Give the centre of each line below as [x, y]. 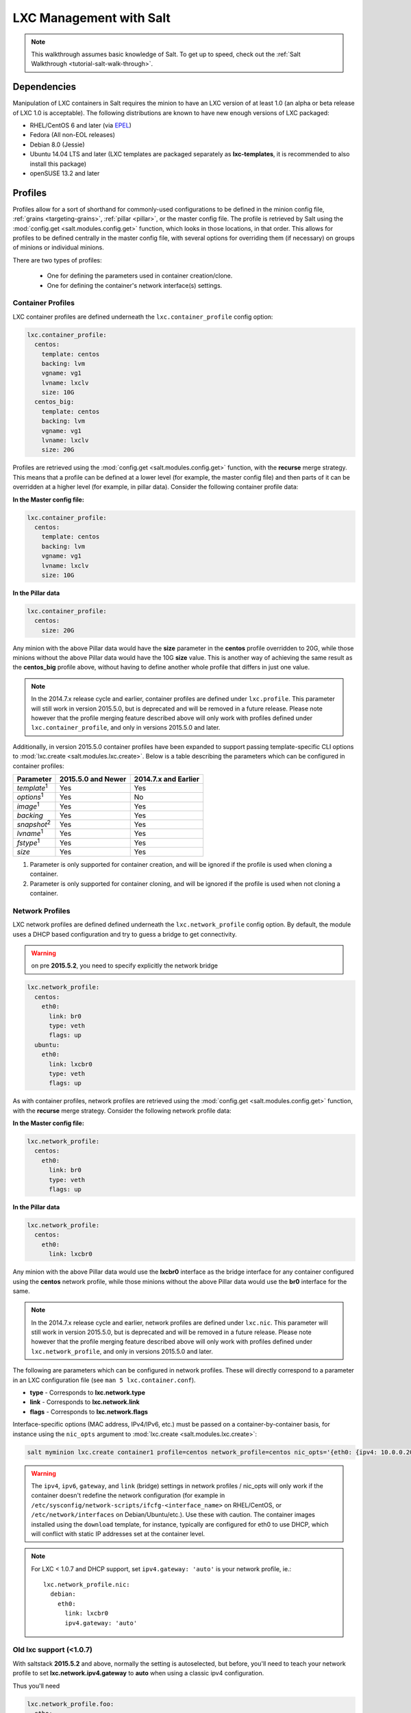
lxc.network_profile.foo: [71, 1704]
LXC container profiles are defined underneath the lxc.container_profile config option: [143, 317]
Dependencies [45, 87]
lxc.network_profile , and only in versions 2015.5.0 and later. [122, 1351]
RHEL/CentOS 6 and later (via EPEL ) [80, 125]
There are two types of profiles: [57, 260]
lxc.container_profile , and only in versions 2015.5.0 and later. [126, 728]
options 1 [30, 797]
